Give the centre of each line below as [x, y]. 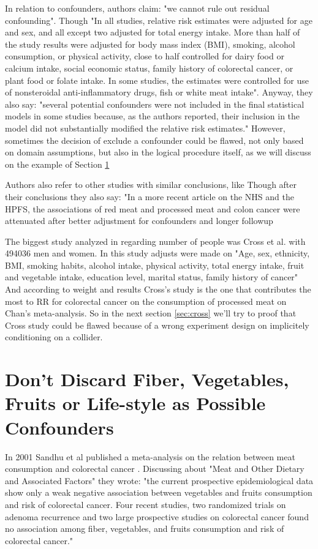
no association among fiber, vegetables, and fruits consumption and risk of [145, 528]
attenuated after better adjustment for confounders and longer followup [139, 221]
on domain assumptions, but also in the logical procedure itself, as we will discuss [158, 152]
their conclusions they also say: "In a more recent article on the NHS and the [150, 196]
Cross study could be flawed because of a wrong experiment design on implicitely [157, 325]
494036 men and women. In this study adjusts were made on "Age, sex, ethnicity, [157, 253]
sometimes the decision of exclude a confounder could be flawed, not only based [154, 140]
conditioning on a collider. [54, 337]
